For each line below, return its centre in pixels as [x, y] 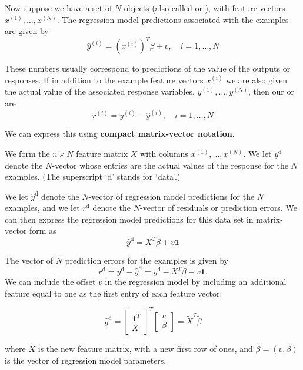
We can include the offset [50, 282]
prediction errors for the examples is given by [146, 260]
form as [43, 231]
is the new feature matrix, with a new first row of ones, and [145, 348]
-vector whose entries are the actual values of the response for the [170, 165]
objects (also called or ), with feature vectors [204, 8]
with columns [164, 153]
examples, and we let [42, 208]
